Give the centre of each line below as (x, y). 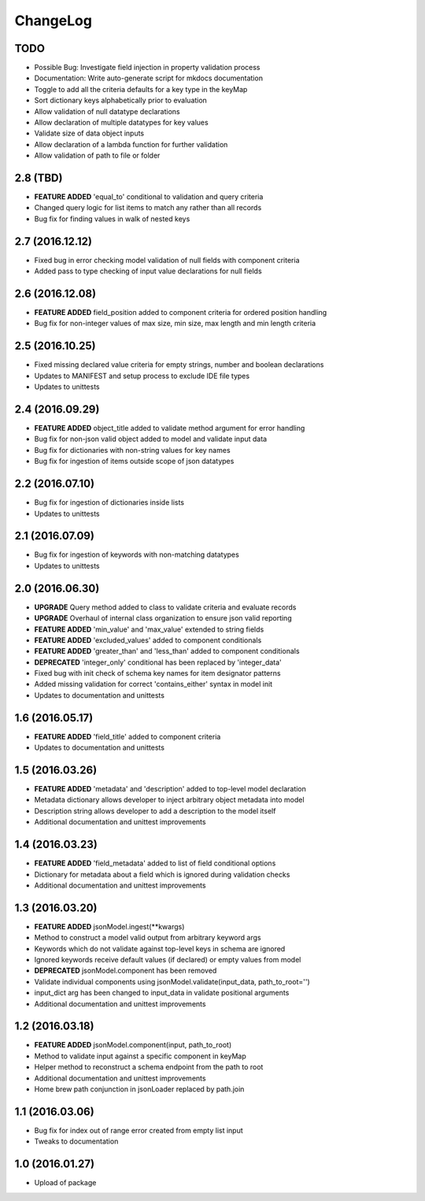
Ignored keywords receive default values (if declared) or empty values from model (168, 960)
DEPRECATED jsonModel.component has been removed (126, 971)
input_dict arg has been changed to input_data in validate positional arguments (162, 993)
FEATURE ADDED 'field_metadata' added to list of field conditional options (155, 863)
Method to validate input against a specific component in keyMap (140, 1056)
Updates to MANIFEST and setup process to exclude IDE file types (142, 376)
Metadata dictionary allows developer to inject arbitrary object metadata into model (169, 800)
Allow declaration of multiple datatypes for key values (121, 123)
